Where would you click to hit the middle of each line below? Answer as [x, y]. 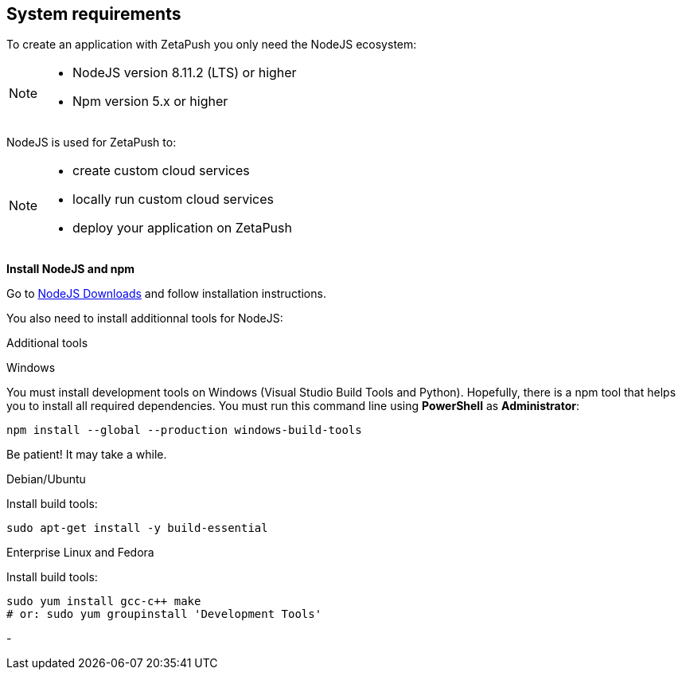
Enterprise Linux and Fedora [80, 553]
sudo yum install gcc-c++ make [104, 602]
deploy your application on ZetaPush [182, 228]
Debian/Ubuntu [46, 479]
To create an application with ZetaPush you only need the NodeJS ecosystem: [212, 45]
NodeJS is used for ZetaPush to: [92, 143]
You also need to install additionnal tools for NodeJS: [145, 318]
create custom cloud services [161, 171]
